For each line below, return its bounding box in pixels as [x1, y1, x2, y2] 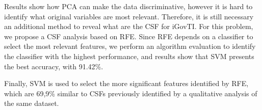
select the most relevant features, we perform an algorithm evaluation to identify [4, 41, 256, 51]
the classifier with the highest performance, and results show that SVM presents [4, 50, 254, 61]
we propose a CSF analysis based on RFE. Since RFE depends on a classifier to [4, 31, 253, 41]
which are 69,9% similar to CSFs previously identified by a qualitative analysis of [4, 88, 257, 98]
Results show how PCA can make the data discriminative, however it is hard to [4, 1, 253, 11]
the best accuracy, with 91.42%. [4, 61, 103, 71]
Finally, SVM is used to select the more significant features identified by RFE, [4, 78, 249, 89]
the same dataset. [4, 98, 59, 108]
